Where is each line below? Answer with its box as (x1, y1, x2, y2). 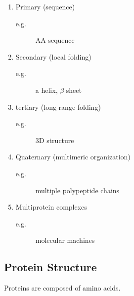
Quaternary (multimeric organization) (15, 151, 131, 162)
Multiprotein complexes (15, 202, 87, 212)
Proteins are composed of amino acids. (4, 283, 121, 293)
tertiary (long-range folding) (15, 101, 101, 112)
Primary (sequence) (15, 1, 75, 11)
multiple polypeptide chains (35, 185, 120, 195)
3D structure (35, 135, 74, 145)
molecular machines (35, 235, 95, 245)
